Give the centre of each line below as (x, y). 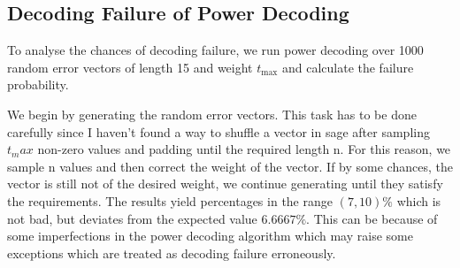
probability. (38, 84)
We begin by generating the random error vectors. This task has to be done (212, 114)
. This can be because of (372, 218)
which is (419, 200)
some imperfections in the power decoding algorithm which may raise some (210, 236)
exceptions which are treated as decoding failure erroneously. (172, 253)
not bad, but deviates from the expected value (132, 218)
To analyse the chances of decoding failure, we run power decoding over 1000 (215, 50)
